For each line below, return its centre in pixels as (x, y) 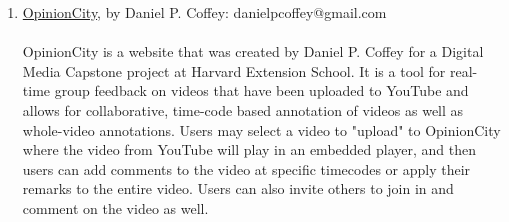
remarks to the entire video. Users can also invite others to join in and (238, 188)
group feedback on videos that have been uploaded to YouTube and (261, 90)
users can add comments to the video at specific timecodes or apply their (246, 168)
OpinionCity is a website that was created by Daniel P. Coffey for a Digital (253, 51)
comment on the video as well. (115, 207)
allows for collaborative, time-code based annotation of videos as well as (243, 109)
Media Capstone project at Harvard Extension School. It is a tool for (234, 70)
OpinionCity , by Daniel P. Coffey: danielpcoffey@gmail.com (204, 12)
